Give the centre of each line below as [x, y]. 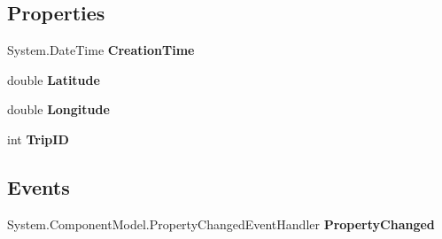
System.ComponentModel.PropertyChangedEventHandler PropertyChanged [221, 224]
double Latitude [54, 79]
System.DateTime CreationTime [101, 50]
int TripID [38, 139]
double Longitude [58, 109]
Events [39, 186]
